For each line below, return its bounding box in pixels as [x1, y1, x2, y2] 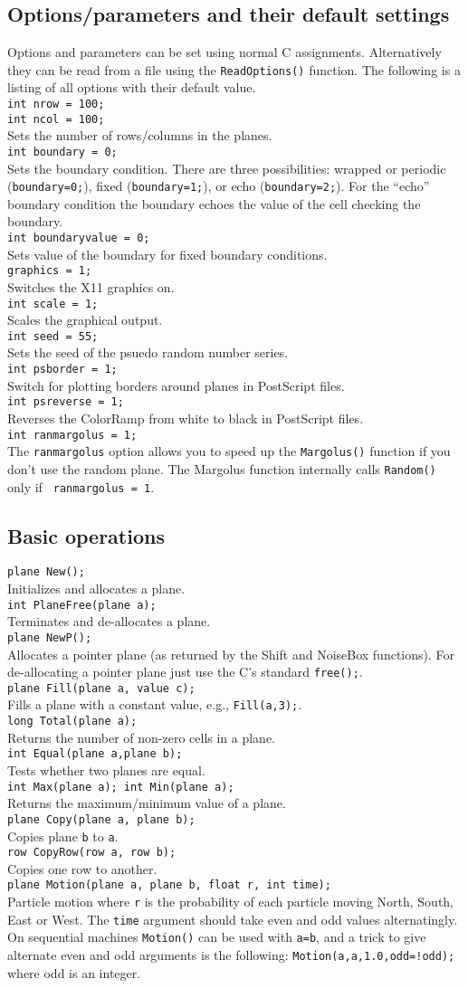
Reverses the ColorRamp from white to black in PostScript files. [7, 408, 364, 427]
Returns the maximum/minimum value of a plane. [7, 793, 286, 812]
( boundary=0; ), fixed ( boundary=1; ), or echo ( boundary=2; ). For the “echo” [7, 176, 430, 195]
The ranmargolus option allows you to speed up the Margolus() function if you [7, 442, 451, 461]
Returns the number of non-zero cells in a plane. [7, 727, 276, 746]
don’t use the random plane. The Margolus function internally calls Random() [7, 459, 436, 478]
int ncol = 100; [7, 112, 105, 126]
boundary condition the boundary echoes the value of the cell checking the [7, 194, 421, 213]
